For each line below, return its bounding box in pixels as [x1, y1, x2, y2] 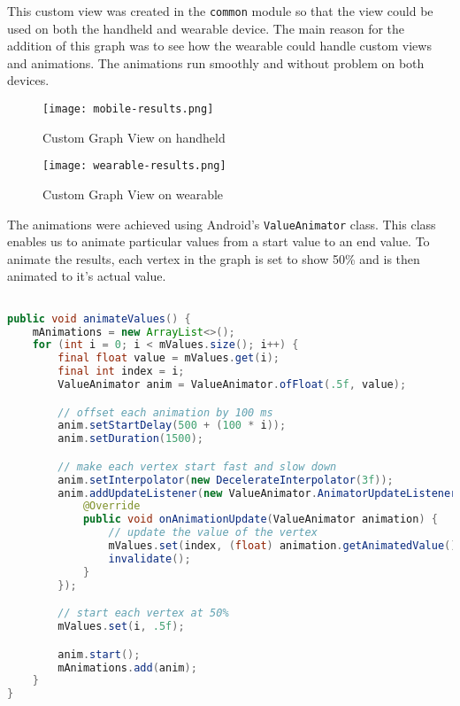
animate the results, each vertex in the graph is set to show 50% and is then [7, 249, 420, 268]
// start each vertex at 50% [57, 607, 229, 620]
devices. [7, 71, 50, 89]
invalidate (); [108, 552, 191, 565]
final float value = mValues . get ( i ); [57, 352, 280, 365]
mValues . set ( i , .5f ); [57, 620, 185, 633]
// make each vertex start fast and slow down [57, 460, 337, 473]
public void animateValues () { [7, 312, 191, 325]
